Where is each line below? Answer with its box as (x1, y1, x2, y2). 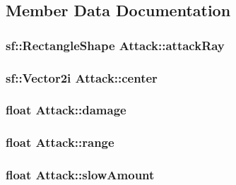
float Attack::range (6, 133, 114, 151)
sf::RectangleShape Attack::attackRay (6, 36, 225, 54)
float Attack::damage (6, 101, 126, 119)
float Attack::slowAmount (6, 166, 155, 184)
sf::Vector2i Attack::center (6, 68, 158, 86)
